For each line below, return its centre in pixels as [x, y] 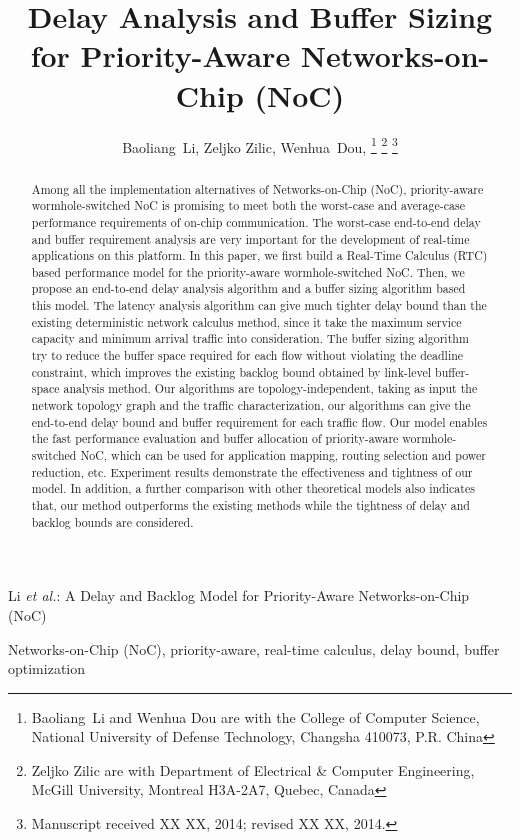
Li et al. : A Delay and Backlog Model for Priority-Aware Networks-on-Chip [239, 595]
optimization [47, 668]
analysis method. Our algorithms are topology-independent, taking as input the [270, 388]
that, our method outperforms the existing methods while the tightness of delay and [250, 505]
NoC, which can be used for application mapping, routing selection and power [283, 455]
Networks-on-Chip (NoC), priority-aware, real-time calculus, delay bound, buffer [254, 648]
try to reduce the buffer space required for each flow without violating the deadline [247, 355]
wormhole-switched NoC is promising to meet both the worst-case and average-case [248, 205]
